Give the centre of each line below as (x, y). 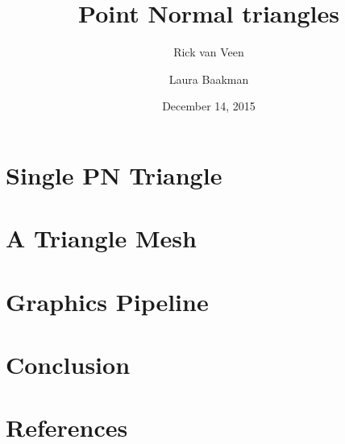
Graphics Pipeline (107, 301)
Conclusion (68, 365)
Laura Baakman (209, 79)
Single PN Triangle (114, 174)
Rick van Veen (209, 52)
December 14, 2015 (209, 106)
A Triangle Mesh (101, 238)
